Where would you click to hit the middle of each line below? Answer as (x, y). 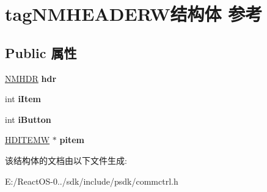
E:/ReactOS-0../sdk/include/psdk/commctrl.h (92, 181)
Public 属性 (41, 52)
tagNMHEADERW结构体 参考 (134, 14)
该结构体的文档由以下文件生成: (66, 160)
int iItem (23, 99)
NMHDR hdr (31, 78)
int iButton (28, 119)
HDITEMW (27, 140)
